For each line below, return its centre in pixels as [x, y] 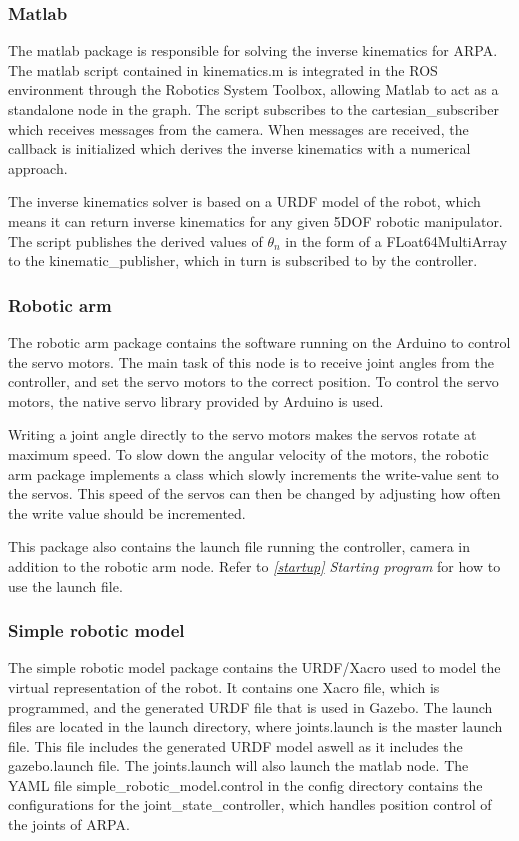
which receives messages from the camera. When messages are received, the [238, 128]
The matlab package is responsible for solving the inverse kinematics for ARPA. [253, 50]
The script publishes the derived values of [135, 240]
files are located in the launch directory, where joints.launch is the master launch [255, 726]
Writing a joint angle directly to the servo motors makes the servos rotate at [242, 434]
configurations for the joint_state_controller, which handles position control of [250, 804]
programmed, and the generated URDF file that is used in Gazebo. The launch [250, 706]
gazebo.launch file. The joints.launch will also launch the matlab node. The [238, 765]
